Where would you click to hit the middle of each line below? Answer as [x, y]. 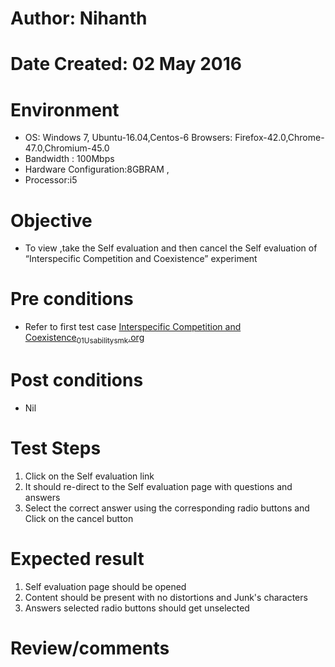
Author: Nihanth [79, 18]
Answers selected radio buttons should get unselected [137, 608]
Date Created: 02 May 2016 [126, 64]
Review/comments [90, 648]
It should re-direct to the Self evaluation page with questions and [158, 486]
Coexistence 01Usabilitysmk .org [84, 339]
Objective [51, 220]
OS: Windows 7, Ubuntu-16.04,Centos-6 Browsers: [128, 138]
